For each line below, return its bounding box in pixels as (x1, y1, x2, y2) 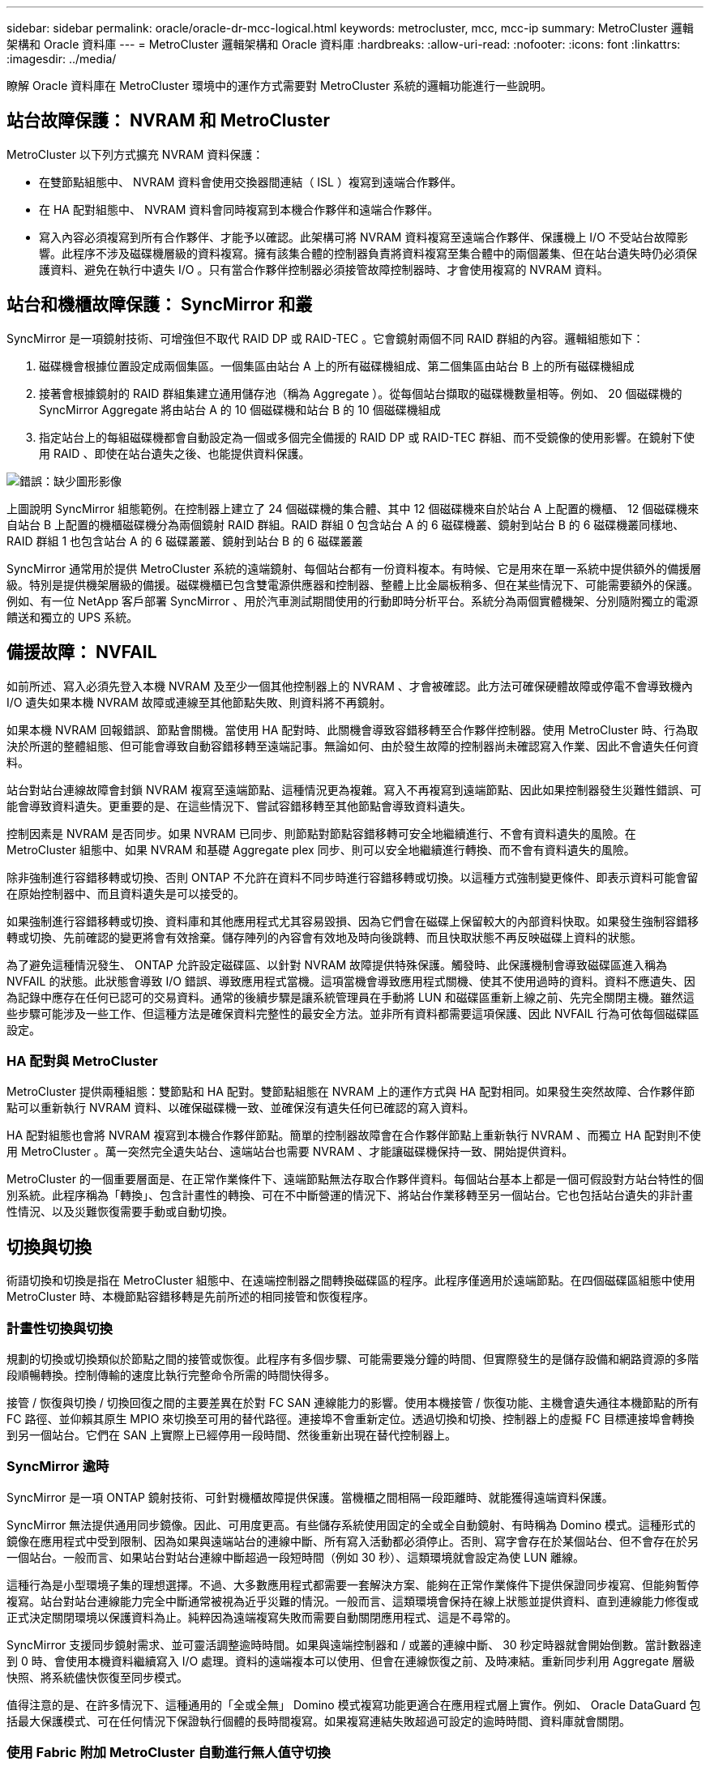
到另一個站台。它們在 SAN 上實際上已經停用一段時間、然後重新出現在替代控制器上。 (6, 1427, 457, 1442)
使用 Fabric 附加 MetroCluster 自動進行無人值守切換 (6, 1744, 331, 1760)
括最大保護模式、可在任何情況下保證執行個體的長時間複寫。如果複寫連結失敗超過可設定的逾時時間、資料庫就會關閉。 (6, 1713, 631, 1728)
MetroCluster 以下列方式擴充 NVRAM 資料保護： (6, 147, 264, 161)
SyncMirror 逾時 (6, 1458, 109, 1475)
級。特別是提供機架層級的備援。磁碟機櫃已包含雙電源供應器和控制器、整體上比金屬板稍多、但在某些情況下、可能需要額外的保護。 (6, 577, 699, 592)
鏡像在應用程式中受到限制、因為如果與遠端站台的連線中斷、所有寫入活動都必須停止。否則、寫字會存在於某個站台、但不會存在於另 (6, 1533, 699, 1548)
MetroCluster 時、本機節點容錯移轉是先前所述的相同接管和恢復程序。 (6, 1289, 374, 1304)
